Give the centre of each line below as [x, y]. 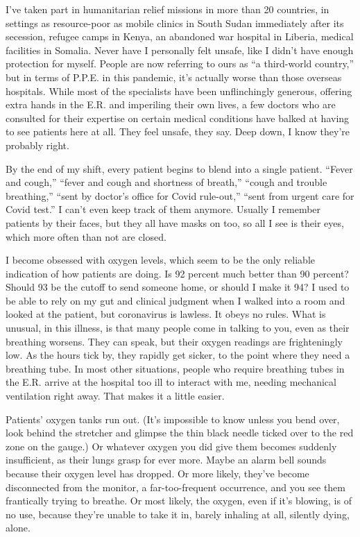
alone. [18, 528]
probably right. [37, 145]
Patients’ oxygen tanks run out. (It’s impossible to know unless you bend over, [173, 419]
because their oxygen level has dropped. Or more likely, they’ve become [157, 473]
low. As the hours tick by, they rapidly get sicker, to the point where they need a [178, 355]
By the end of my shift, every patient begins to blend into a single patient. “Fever [179, 168]
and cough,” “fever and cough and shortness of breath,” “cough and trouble [166, 182]
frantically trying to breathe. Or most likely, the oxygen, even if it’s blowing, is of [179, 501]
